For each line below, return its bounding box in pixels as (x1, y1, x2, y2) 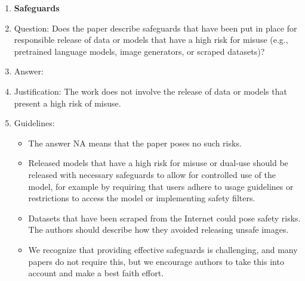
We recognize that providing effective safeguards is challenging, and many (28, 243, 298, 255)
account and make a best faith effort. (28, 267, 164, 279)
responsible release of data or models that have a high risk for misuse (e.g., (14, 33, 288, 46)
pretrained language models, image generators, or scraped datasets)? (14, 45, 265, 57)
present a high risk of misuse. (14, 96, 121, 109)
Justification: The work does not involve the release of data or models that (14, 85, 287, 97)
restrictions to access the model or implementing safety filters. (28, 192, 255, 204)
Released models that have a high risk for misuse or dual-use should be (28, 157, 288, 169)
